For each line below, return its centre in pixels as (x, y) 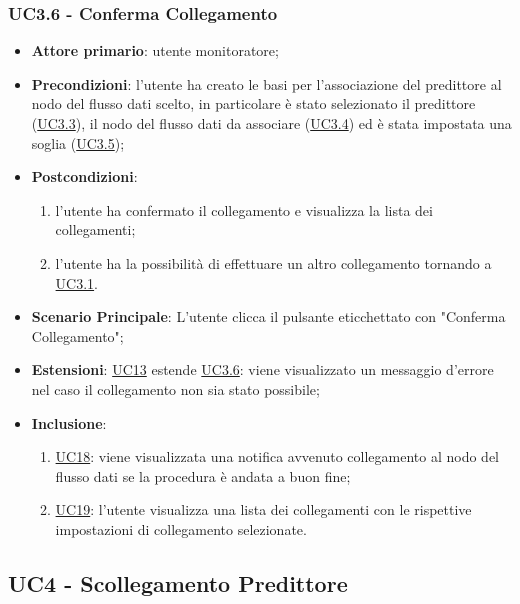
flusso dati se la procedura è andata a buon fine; (203, 475)
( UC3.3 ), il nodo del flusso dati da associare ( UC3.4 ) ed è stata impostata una (271, 123)
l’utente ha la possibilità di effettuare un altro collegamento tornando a (273, 262)
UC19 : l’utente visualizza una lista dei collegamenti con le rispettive (263, 509)
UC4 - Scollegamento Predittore (178, 582)
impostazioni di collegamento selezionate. (181, 528)
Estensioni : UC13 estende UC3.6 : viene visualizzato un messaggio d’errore (262, 369)
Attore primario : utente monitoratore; (155, 50)
